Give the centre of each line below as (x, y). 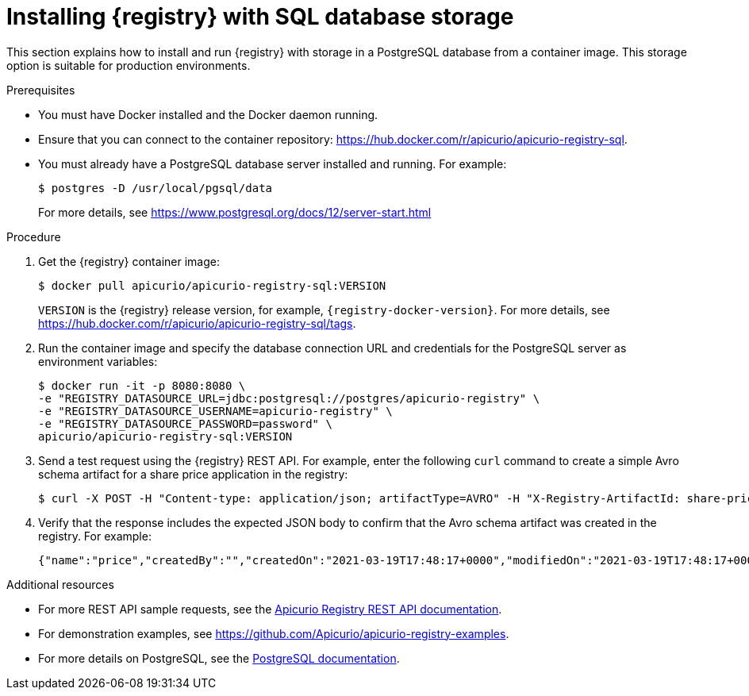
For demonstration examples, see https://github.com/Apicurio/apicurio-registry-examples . (274, 633)
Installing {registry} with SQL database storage (260, 17)
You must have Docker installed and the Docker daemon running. (208, 114)
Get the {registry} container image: (129, 261)
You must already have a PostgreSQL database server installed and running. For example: (273, 163)
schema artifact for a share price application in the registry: (193, 474)
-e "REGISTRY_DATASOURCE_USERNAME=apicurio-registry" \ (215, 411)
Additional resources (60, 584)
